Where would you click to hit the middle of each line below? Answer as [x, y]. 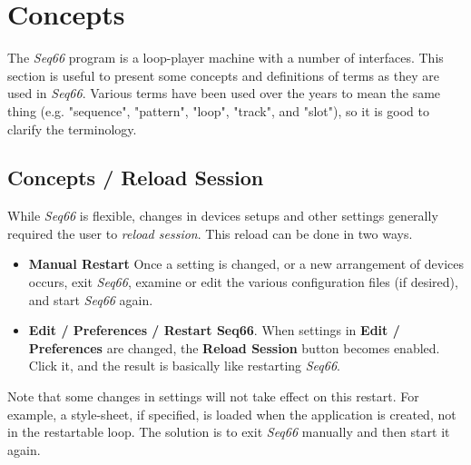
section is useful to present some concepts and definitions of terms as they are [223, 75]
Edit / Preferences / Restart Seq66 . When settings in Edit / [214, 330]
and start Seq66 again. [91, 299]
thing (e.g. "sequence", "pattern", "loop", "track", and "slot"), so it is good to [218, 110]
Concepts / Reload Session [136, 178]
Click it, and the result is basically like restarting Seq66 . [184, 366]
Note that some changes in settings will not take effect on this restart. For [213, 396]
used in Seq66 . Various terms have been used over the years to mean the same [224, 93]
